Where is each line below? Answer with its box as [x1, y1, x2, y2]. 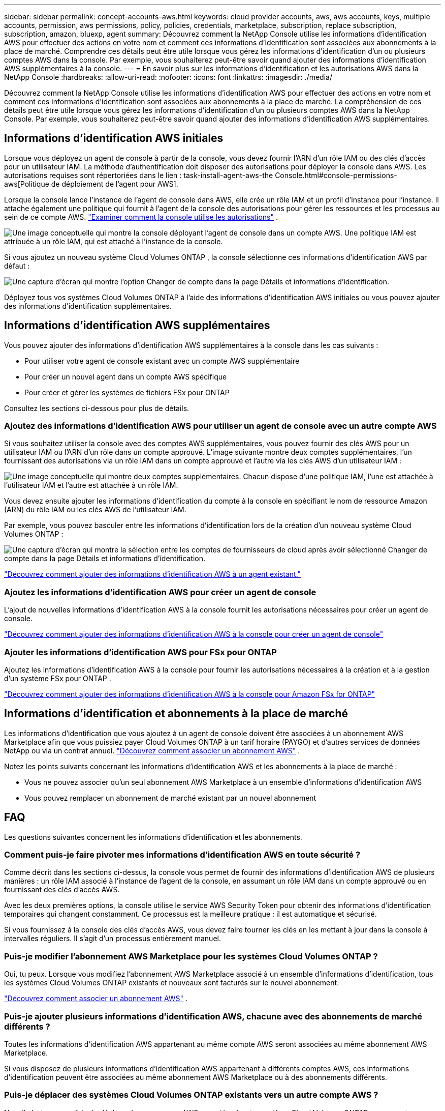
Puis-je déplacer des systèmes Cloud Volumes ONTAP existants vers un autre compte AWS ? [4, 1090, 378, 1100]
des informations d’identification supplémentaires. [4, 301, 172, 310]
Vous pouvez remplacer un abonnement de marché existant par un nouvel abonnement [24, 793, 316, 802]
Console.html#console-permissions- [275, 170, 397, 180]
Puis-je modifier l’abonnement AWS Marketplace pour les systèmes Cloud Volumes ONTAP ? [4, 951, 378, 961]
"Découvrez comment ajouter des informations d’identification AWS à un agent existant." [4, 570, 301, 579]
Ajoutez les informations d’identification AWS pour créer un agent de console [4, 587, 316, 597]
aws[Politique [4, 179, 49, 188]
